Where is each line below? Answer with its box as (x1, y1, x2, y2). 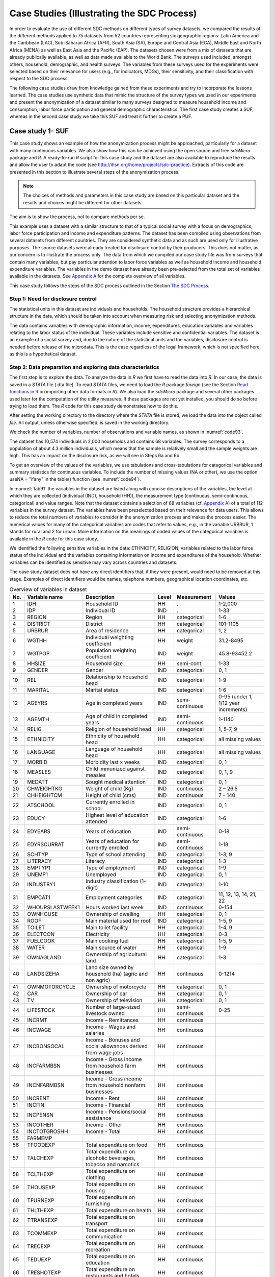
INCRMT (27, 1016, 48, 1024)
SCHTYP (27, 851, 48, 858)
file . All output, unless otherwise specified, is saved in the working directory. (9, 419, 170, 425)
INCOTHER (27, 1121, 53, 1128)
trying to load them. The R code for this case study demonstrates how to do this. (9, 403, 178, 409)
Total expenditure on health (86, 1207, 152, 1214)
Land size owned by (86, 964, 134, 971)
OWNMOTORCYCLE (27, 983, 76, 990)
